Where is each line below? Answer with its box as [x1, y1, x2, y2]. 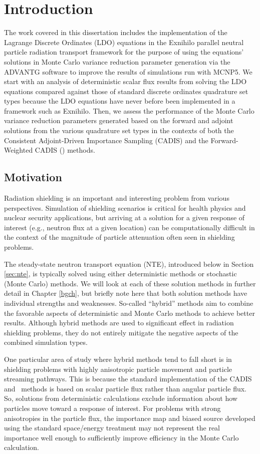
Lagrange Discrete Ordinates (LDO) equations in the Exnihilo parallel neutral [4, 37, 244, 47]
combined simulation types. [4, 337, 88, 347]
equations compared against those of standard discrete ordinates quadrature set [4, 86, 248, 96]
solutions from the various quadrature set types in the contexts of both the [4, 125, 234, 136]
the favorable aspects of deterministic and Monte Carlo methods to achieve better [4, 307, 255, 318]
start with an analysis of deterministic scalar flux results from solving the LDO [4, 76, 247, 87]
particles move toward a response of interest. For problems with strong [4, 402, 221, 413]
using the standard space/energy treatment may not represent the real [4, 422, 220, 433]
